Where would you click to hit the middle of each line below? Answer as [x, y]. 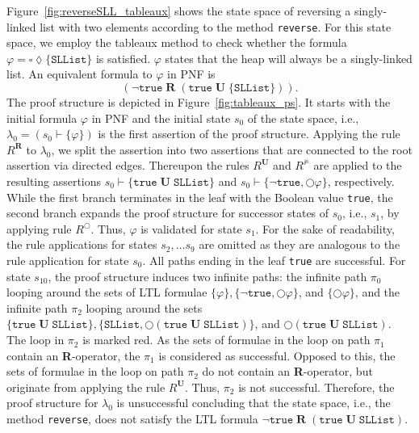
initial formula [42, 118]
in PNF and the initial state [161, 118]
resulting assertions [54, 181]
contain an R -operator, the [73, 355]
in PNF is [191, 74]
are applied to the [358, 165]
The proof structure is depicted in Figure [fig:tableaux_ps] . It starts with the [199, 102]
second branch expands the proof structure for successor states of [168, 213]
